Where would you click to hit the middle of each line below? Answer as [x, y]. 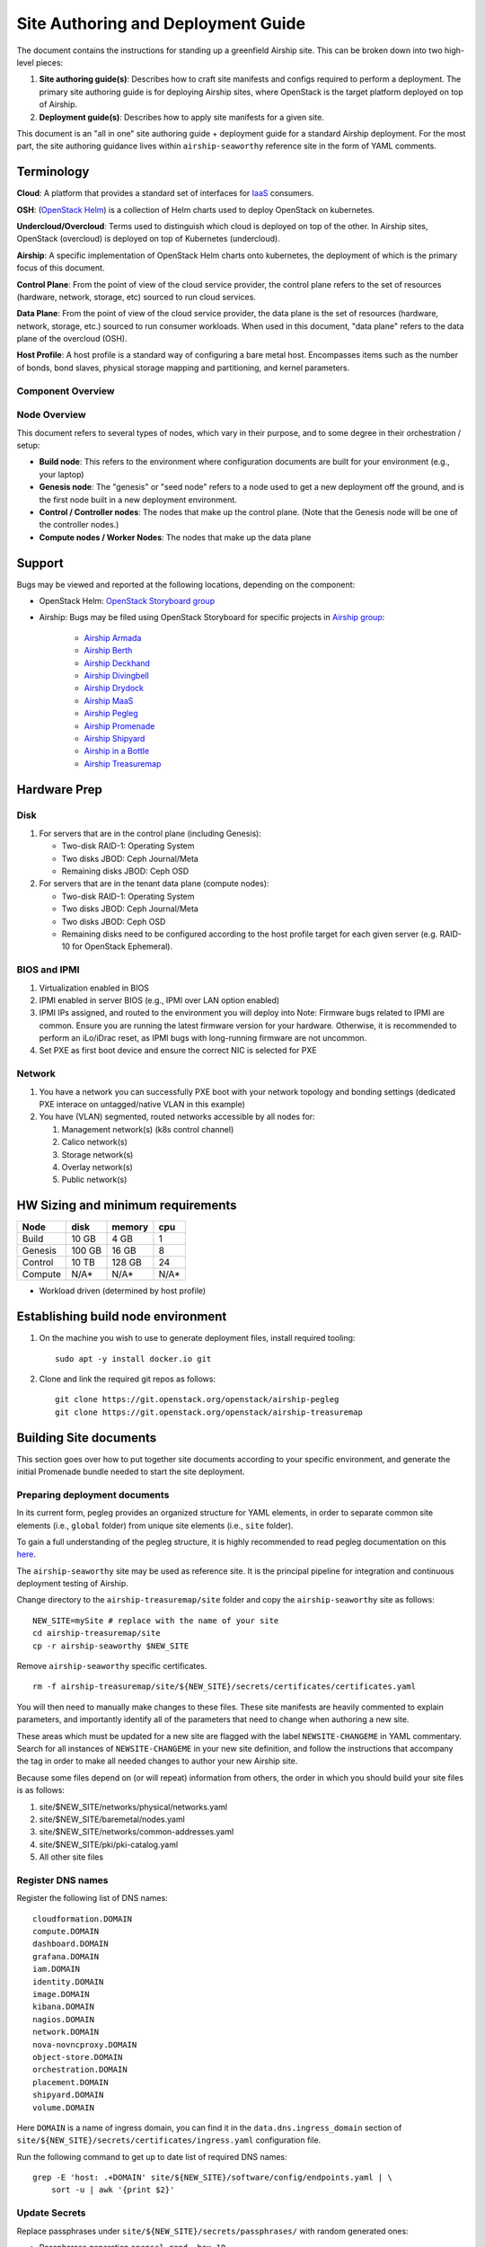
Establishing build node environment [122, 1317]
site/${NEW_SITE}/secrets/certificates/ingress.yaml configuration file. [169, 2140]
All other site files [71, 1857]
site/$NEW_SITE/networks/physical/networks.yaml [133, 1807]
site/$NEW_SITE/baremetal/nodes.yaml [112, 1819]
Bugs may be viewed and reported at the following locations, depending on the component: [186, 584]
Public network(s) [94, 1180]
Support [40, 563]
